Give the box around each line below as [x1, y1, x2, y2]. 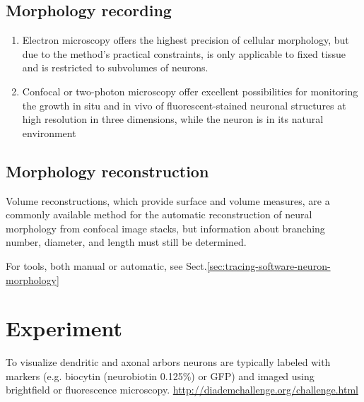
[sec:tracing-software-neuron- [206, 258, 331, 273]
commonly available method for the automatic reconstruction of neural [6, 207, 312, 222]
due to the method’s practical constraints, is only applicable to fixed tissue [22, 46, 346, 61]
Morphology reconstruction [6, 160, 209, 182]
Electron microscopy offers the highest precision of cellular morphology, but [22, 32, 349, 47]
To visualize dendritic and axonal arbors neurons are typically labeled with [6, 355, 331, 370]
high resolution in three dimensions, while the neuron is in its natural [22, 112, 324, 126]
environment [22, 125, 76, 140]
